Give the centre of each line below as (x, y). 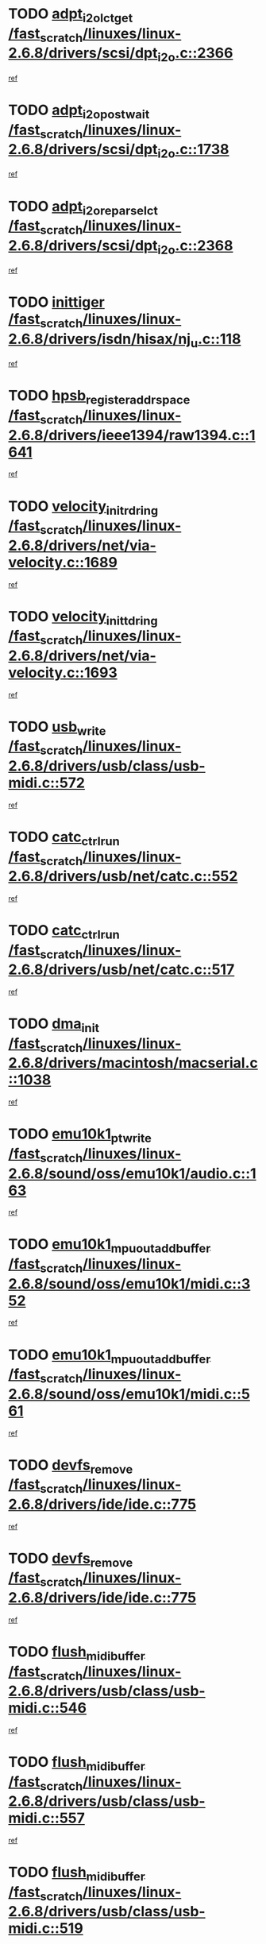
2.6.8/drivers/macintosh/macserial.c (133, 1063)
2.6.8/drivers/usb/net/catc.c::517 (121, 970)
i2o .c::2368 (195, 247)
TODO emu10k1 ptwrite (80, 1135)
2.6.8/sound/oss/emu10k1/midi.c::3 (129, 1283)
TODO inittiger (56, 302)
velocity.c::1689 (63, 562)
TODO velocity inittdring (83, 618)
